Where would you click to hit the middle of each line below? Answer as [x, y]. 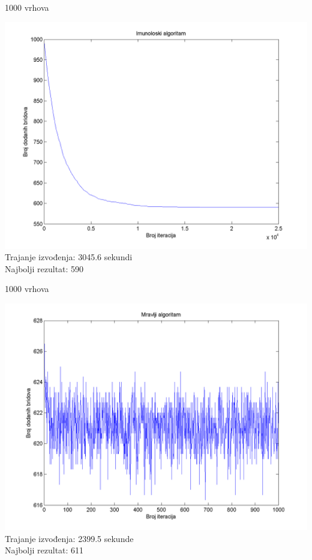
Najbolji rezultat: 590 [44, 268]
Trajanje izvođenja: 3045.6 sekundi [69, 257]
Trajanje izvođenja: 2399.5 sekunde [69, 538]
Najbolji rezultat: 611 [44, 550]
